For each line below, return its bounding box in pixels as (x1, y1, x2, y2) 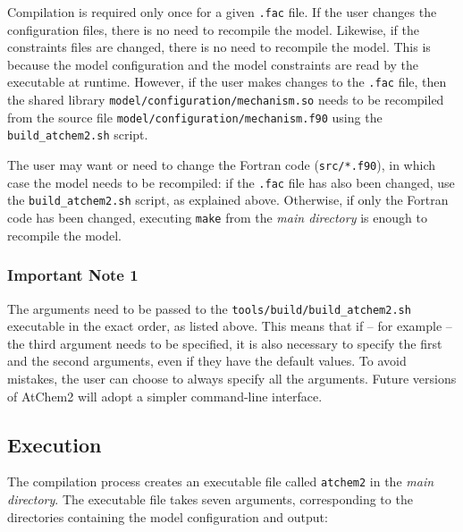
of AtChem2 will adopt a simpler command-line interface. (7, 386, 323, 405)
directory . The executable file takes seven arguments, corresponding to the (7, 489, 413, 508)
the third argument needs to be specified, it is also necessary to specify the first (7, 334, 442, 352)
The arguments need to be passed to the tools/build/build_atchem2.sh (7, 299, 411, 317)
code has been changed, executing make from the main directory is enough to (7, 208, 427, 227)
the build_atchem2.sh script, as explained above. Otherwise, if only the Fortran (7, 190, 449, 209)
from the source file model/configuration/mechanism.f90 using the (7, 107, 383, 126)
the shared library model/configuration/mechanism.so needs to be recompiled (7, 90, 444, 109)
